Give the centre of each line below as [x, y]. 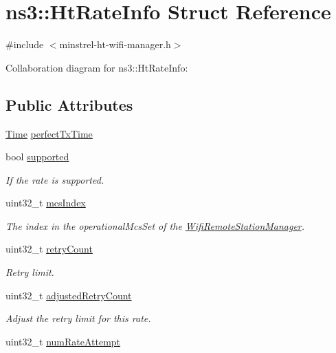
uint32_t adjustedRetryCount [69, 295]
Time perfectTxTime [49, 133]
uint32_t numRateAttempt [63, 341]
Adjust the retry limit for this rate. [78, 318]
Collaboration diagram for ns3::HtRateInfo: [97, 67]
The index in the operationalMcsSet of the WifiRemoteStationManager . [155, 225]
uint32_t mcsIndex [46, 203]
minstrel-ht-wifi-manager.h [115, 44]
